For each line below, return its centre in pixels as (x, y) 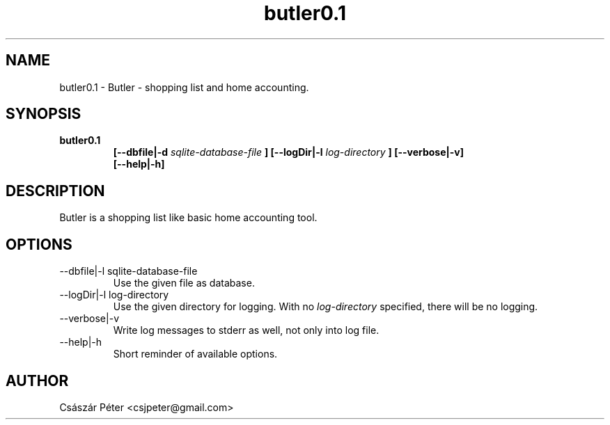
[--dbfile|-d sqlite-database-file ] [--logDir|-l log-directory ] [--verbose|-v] (288, 152)
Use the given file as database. (184, 283)
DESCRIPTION (55, 191)
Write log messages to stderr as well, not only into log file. (246, 330)
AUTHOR (37, 380)
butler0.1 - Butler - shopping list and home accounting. (184, 87)
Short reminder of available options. (195, 354)
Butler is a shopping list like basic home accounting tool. (188, 218)
